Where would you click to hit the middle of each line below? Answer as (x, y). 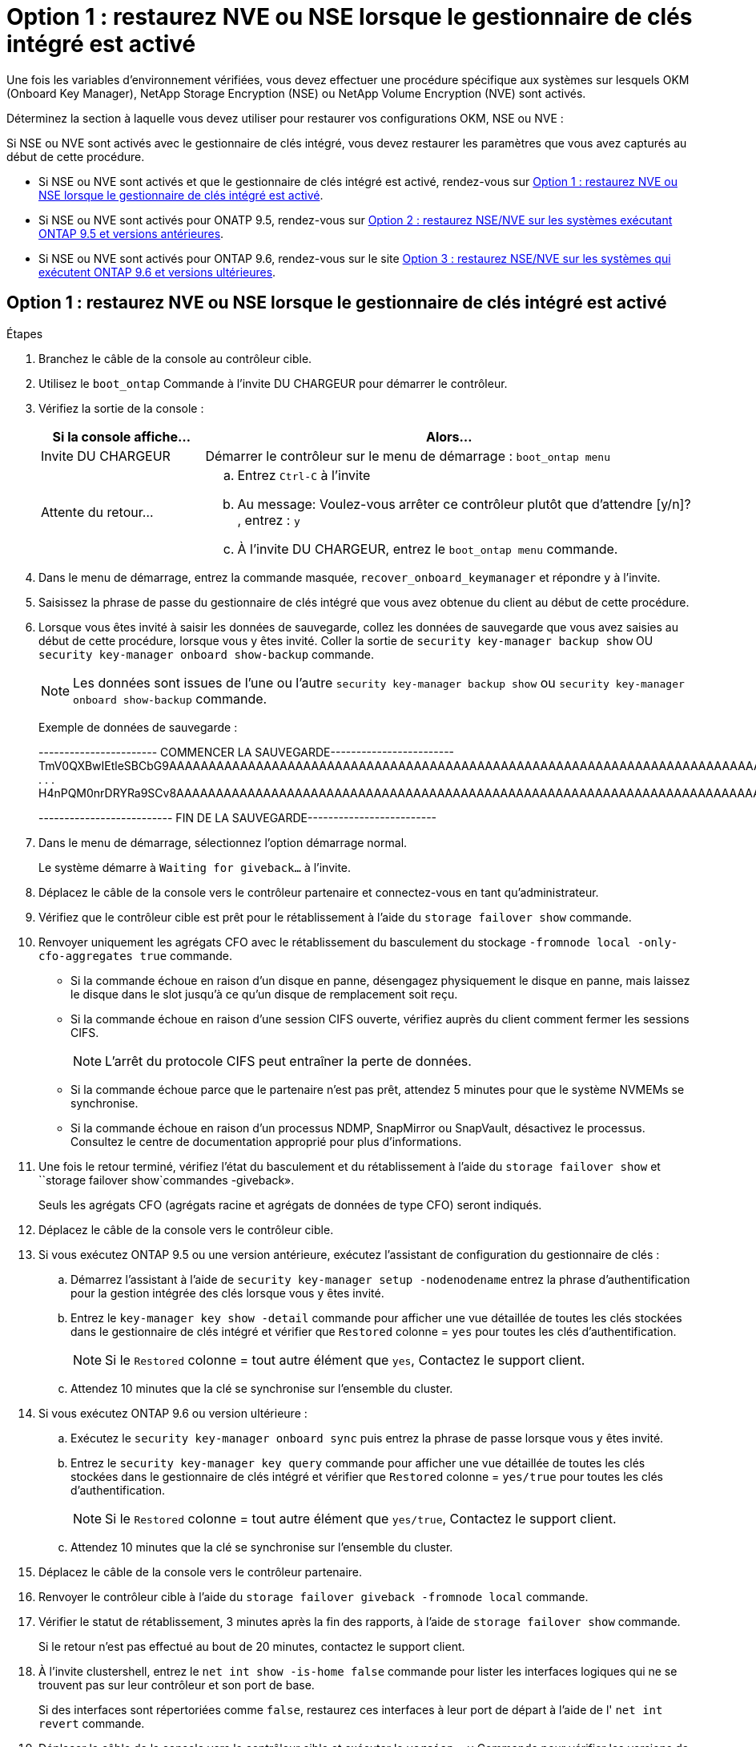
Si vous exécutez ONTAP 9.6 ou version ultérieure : (173, 1413)
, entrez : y (269, 520)
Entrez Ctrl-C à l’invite (304, 475)
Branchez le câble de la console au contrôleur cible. (175, 358)
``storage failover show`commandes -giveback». (167, 1180)
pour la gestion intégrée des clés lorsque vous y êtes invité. (227, 1293)
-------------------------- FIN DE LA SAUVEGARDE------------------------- (238, 817)
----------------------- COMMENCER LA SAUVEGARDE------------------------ (247, 752)
